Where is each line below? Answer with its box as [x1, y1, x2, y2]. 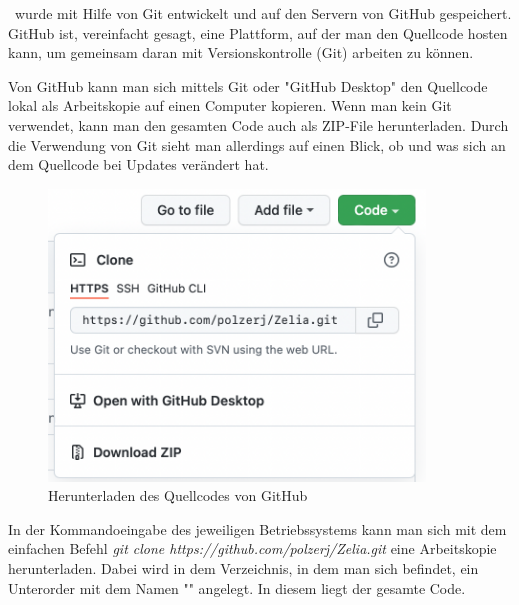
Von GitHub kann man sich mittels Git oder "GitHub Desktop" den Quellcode [8, 75, 488, 96]
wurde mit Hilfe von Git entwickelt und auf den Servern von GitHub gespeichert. [14, 3, 512, 23]
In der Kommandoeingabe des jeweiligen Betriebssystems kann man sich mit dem [8, 518, 507, 539]
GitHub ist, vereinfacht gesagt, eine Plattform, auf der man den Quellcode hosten [8, 22, 508, 43]
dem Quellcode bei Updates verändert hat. [8, 154, 269, 175]
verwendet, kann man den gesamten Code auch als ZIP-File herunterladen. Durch [8, 114, 509, 135]
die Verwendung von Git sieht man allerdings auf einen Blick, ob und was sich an [8, 134, 506, 155]
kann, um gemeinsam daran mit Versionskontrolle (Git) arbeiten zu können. [8, 42, 474, 63]
